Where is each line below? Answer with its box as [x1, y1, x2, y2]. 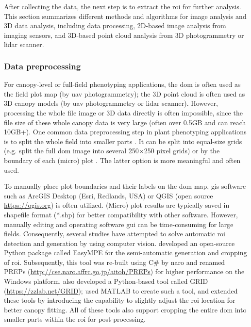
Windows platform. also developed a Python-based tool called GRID [4, 276, 208, 286]
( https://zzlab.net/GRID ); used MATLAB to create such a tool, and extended [4, 285, 238, 295]
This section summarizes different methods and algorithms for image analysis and [4, 11, 247, 21]
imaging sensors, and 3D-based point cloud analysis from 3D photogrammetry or [4, 30, 244, 40]
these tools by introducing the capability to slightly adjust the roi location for [4, 295, 235, 305]
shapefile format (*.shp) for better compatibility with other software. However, [4, 209, 238, 219]
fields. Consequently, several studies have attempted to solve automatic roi [4, 229, 225, 239]
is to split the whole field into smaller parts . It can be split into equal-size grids [4, 136, 242, 146]
